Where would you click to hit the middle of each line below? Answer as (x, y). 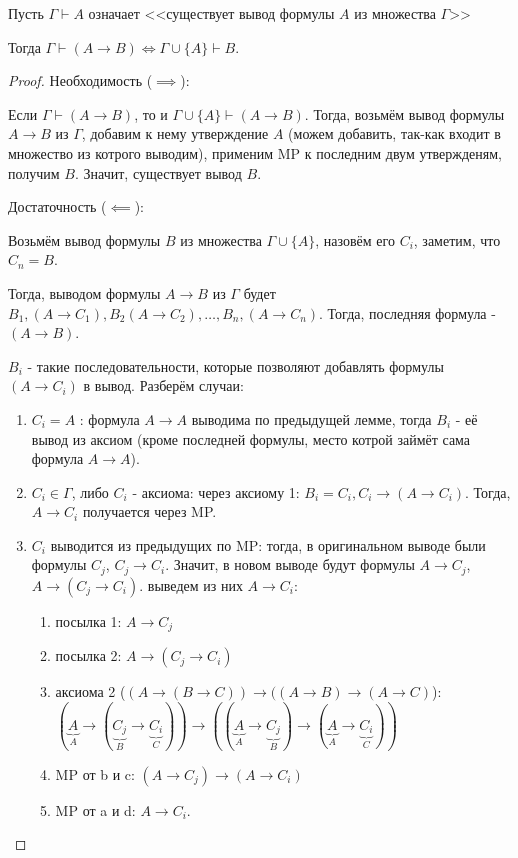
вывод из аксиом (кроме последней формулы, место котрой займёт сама (251, 438)
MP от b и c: (95, 773)
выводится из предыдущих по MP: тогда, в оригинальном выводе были (268, 544)
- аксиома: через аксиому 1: (216, 491)
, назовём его (355, 239)
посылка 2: (88, 655)
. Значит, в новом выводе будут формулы (290, 564)
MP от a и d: (95, 809)
